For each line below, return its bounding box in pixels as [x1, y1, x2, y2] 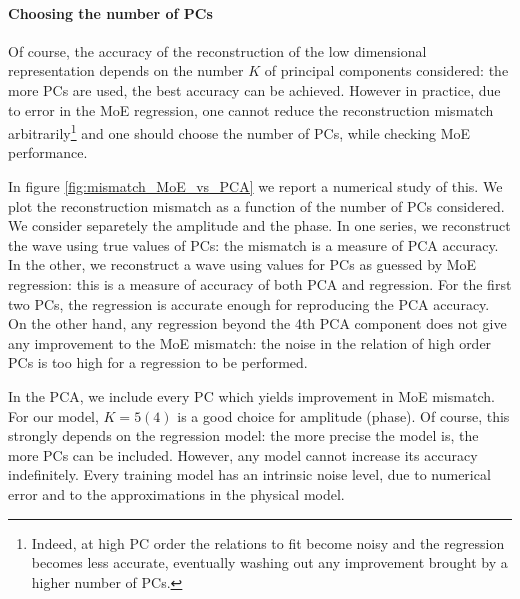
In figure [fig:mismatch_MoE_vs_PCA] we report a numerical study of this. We [8, 176, 503, 197]
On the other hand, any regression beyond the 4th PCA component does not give [8, 313, 507, 334]
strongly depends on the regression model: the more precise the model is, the [8, 425, 479, 446]
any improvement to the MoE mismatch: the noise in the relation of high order [8, 332, 492, 353]
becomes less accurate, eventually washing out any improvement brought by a [31, 552, 508, 573]
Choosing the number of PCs [8, 2, 213, 23]
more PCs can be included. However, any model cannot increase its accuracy [8, 444, 478, 465]
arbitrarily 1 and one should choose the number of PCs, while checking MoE [8, 120, 471, 143]
